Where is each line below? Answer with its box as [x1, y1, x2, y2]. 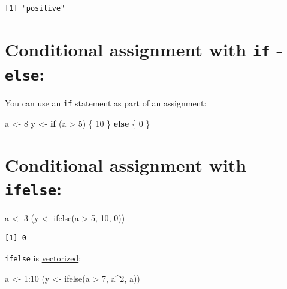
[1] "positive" [5, 4, 65, 13]
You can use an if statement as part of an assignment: [5, 97, 207, 109]
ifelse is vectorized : [5, 252, 81, 264]
